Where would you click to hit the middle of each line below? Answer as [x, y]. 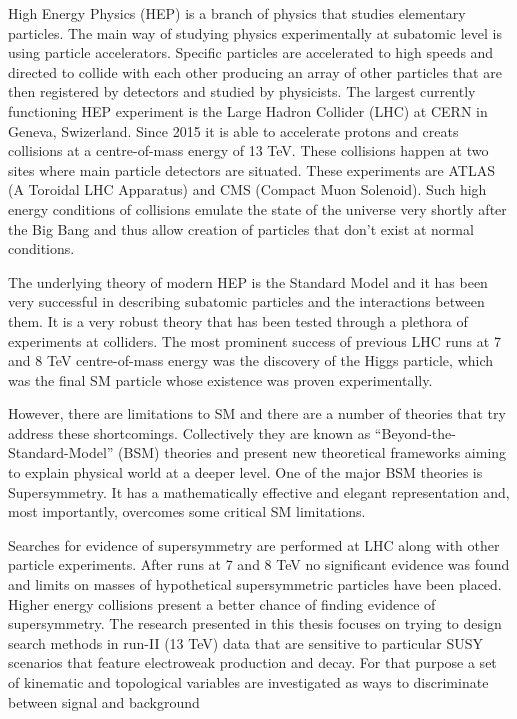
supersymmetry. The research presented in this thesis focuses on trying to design [255, 623]
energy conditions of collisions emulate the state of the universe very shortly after [257, 208]
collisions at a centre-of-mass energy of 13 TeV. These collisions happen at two [248, 150]
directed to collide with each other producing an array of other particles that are [255, 71]
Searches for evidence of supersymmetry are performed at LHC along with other [254, 544]
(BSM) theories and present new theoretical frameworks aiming [312, 452]
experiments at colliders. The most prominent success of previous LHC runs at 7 [254, 340]
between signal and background [104, 701]
